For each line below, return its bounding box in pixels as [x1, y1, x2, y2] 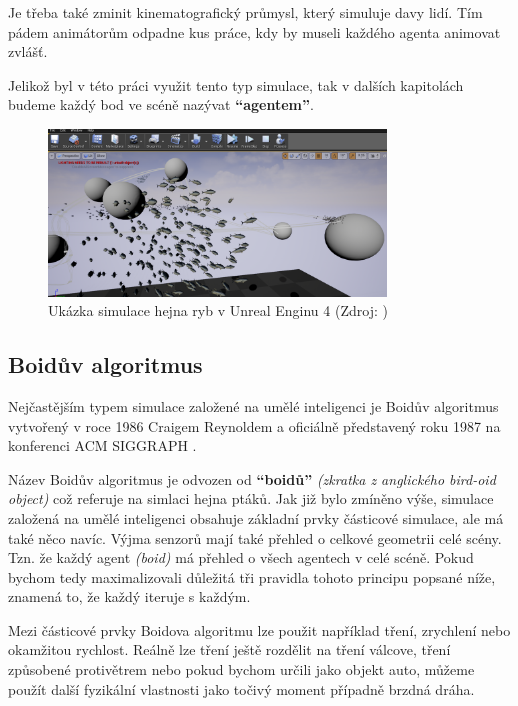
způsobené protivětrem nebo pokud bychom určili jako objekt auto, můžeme [8, 659, 475, 680]
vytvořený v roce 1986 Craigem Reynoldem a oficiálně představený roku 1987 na [8, 415, 501, 436]
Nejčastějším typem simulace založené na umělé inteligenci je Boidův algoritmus [8, 395, 499, 416]
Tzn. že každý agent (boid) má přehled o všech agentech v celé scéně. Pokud [8, 547, 474, 568]
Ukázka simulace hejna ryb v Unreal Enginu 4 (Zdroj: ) [48, 300, 388, 321]
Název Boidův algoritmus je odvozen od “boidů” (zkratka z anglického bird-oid [8, 468, 496, 489]
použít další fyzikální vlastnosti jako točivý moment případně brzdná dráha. [8, 678, 475, 699]
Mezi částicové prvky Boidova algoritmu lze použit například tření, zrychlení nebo [8, 619, 511, 640]
